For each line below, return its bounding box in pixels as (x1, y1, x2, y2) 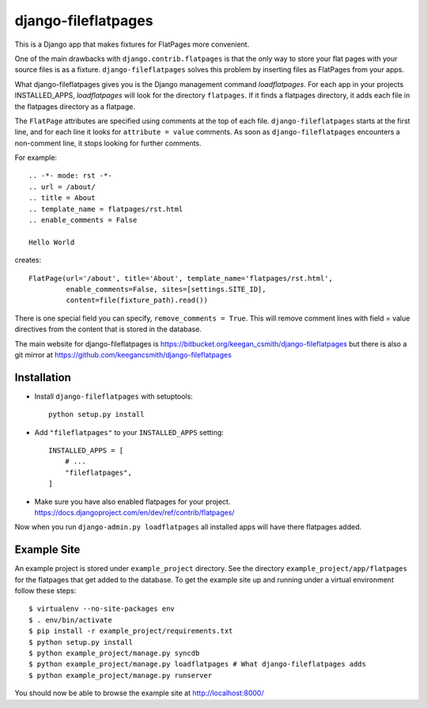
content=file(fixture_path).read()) (66, 296, 209, 305)
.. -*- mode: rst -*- (28, 171, 112, 180)
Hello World (28, 237, 75, 247)
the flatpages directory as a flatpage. (14, 101, 136, 111)
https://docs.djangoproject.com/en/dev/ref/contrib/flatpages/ (34, 507, 235, 517)
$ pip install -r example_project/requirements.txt (28, 627, 233, 636)
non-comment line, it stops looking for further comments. (14, 138, 202, 148)
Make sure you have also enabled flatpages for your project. (34, 497, 231, 506)
